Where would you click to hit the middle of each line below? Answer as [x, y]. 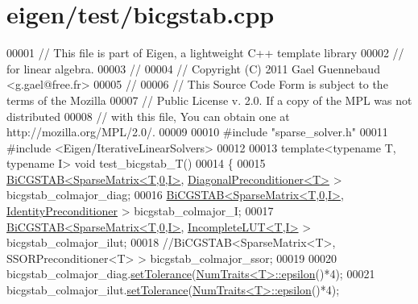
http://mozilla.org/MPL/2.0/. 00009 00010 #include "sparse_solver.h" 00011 [197, 132]
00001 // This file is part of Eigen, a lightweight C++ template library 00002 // [205, 53]
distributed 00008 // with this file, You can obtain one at [148, 116]
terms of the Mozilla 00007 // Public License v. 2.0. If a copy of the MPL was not [209, 100]
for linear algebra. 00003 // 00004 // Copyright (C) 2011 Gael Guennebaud [193, 68]
